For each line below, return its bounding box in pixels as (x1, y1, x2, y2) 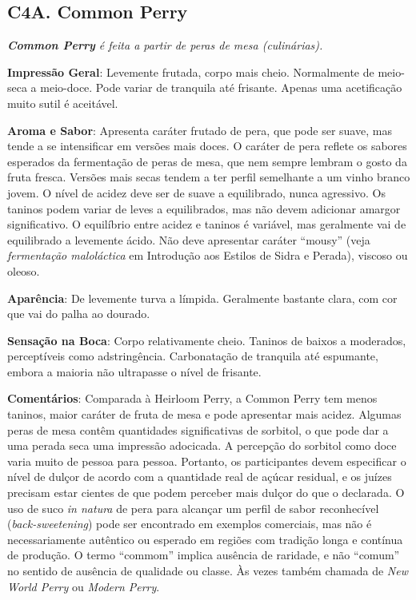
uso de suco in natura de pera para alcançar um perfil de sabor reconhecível (7, 499, 379, 516)
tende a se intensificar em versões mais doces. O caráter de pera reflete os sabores (7, 137, 407, 154)
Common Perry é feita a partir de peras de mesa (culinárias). (7, 37, 323, 54)
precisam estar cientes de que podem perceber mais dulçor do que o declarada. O (7, 484, 405, 501)
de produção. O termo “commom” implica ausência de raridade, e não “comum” (7, 546, 400, 563)
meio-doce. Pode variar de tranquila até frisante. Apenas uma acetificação (40, 79, 402, 96)
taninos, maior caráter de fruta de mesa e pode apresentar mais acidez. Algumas (7, 406, 402, 423)
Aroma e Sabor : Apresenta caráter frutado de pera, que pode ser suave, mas (7, 121, 392, 138)
